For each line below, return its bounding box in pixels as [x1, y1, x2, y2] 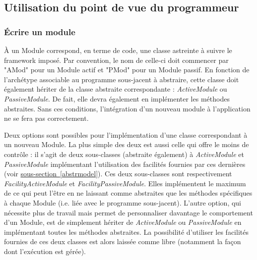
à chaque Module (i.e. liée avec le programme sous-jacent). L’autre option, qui [4, 197, 242, 208]
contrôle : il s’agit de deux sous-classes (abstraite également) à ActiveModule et [4, 149, 244, 159]
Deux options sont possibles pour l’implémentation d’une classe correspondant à [4, 129, 248, 140]
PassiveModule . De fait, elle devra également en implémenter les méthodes [4, 93, 230, 104]
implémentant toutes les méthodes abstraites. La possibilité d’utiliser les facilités [4, 226, 249, 237]
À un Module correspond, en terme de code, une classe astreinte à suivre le [4, 45, 232, 55]
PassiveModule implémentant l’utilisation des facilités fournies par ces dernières [4, 158, 246, 169]
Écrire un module [4, 25, 75, 38]
